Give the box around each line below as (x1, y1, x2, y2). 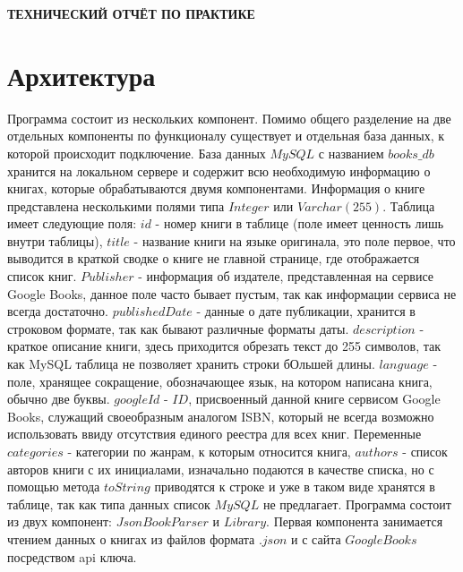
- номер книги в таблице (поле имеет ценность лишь (155, 214, 444, 233)
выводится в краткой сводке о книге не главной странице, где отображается (7, 249, 420, 268)
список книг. (7, 267, 77, 286)
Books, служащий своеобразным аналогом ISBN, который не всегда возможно (7, 406, 434, 425)
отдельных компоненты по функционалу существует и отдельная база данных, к (7, 126, 445, 145)
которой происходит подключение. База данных (7, 143, 266, 162)
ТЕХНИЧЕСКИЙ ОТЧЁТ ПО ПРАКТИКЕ (7, 4, 255, 22)
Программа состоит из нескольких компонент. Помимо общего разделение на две (7, 108, 451, 127)
